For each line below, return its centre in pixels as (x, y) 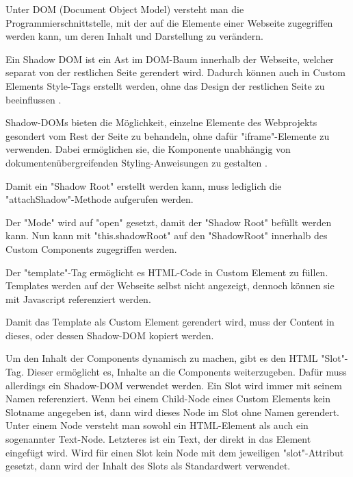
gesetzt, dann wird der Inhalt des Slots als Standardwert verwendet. (148, 466)
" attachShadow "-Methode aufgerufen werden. (100, 199)
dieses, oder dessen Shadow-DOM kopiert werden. (110, 335)
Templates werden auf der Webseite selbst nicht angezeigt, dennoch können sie (170, 285)
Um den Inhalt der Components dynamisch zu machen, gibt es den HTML (162, 358)
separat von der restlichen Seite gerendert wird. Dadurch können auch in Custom (175, 72)
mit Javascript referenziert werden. (78, 298)
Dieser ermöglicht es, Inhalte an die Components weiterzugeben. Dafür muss (187, 372)
